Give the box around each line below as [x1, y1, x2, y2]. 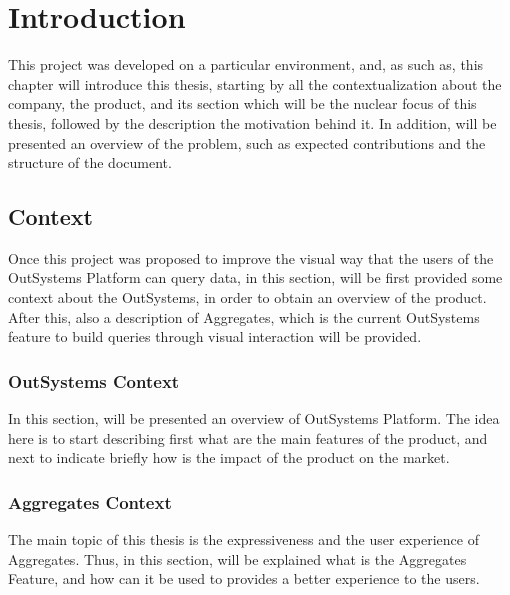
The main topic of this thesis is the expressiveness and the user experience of [8, 529, 479, 550]
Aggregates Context [8, 489, 172, 514]
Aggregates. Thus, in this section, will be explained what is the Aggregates [8, 548, 467, 569]
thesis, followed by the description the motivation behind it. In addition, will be [8, 112, 497, 133]
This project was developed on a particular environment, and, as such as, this [8, 54, 484, 75]
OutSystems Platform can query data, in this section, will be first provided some [8, 267, 503, 288]
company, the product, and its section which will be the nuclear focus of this [8, 93, 477, 114]
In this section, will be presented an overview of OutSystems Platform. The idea [8, 408, 500, 429]
